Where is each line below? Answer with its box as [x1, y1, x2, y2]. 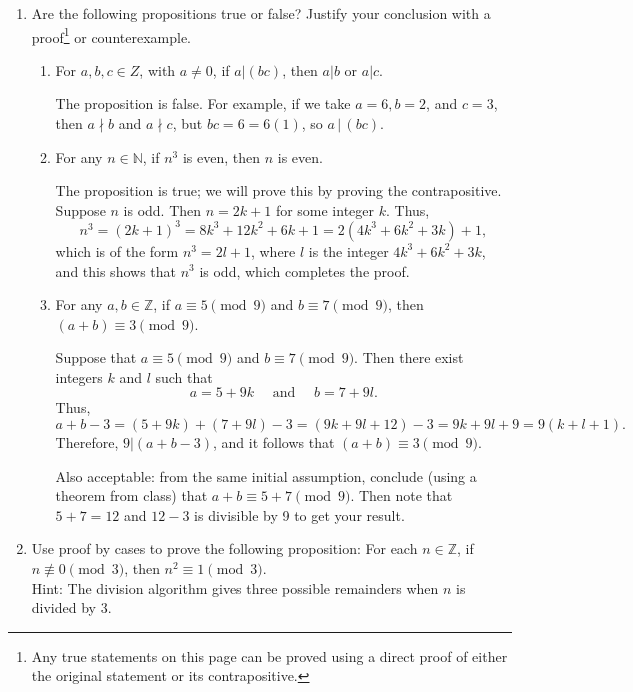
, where [250, 240, 296, 261]
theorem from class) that [55, 485, 208, 506]
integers [55, 366, 103, 387]
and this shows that [55, 260, 176, 281]
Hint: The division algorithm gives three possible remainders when [31, 577, 439, 598]
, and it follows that [213, 432, 335, 453]
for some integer [275, 199, 375, 220]
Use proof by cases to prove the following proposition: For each [31, 538, 418, 559]
